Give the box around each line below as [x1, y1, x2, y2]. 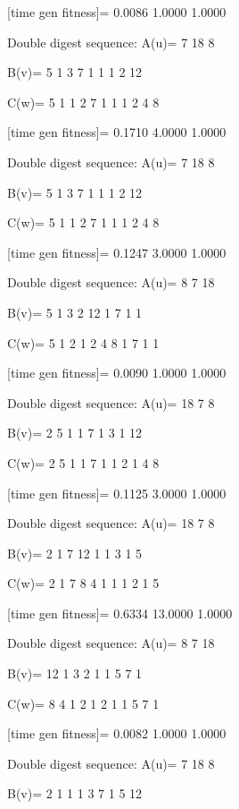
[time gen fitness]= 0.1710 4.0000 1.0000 [7, 123, 227, 141]
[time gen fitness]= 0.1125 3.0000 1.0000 [7, 483, 227, 502]
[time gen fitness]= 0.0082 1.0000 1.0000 [7, 724, 227, 743]
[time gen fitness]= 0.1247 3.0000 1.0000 [7, 243, 227, 261]
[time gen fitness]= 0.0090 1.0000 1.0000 [7, 363, 227, 382]
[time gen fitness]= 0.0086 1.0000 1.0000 [7, 3, 227, 21]
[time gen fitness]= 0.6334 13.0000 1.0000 [7, 603, 233, 622]
